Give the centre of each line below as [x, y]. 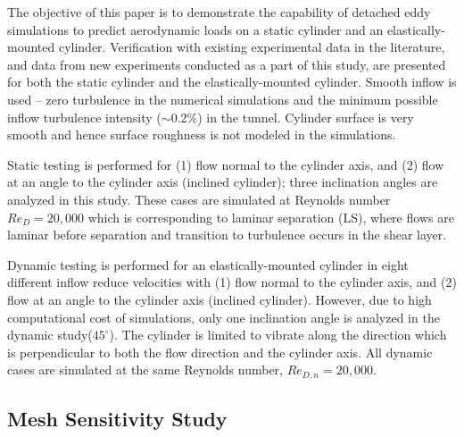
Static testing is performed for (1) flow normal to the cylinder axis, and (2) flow [226, 164]
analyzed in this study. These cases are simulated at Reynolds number [199, 199]
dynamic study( [50, 335]
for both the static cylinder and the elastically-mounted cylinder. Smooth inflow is [232, 82]
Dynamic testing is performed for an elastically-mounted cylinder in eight [208, 264]
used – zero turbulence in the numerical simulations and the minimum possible [223, 99]
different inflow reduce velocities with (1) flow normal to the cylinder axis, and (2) [232, 282]
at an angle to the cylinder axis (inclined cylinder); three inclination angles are [223, 182]
